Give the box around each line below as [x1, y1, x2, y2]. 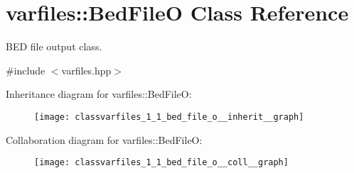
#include [6, 62, 45, 77]
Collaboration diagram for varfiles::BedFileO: [6, 132, 203, 147]
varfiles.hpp [61, 62, 112, 77]
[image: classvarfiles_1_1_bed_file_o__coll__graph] [34, 157, 289, 168]
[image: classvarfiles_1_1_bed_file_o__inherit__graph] [34, 111, 304, 122]
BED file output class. [6, 39, 102, 54]
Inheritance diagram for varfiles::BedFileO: [6, 86, 192, 101]
